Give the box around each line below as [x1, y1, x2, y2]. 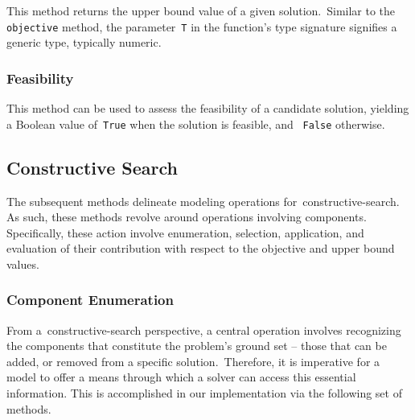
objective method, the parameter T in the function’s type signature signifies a [6, 18, 397, 35]
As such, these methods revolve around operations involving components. [6, 208, 367, 225]
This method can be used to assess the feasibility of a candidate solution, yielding [6, 100, 409, 117]
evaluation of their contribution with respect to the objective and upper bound [6, 240, 395, 257]
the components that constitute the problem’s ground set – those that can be [6, 337, 387, 354]
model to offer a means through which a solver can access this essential [6, 369, 356, 385]
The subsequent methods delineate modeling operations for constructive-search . [6, 192, 400, 209]
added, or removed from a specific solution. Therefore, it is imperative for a [6, 352, 380, 369]
